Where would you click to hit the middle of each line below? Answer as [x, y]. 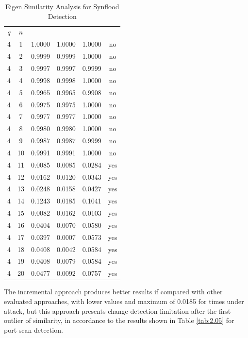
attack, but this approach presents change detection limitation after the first [117, 311]
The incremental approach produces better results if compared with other [113, 292]
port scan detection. [33, 330]
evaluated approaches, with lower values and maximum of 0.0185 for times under [124, 301]
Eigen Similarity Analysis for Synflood [62, 6]
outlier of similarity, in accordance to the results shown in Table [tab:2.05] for [119, 320]
